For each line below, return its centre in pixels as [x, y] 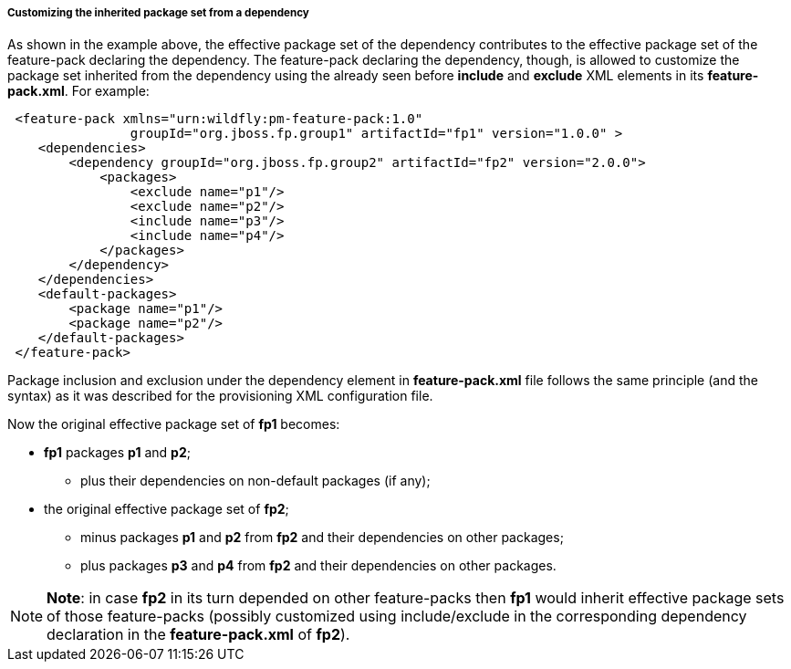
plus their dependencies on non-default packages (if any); [255, 481]
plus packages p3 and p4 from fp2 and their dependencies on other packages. [318, 566]
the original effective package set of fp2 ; [167, 509]
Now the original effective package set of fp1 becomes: [174, 424]
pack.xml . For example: [78, 91]
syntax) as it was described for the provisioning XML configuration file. [220, 396]
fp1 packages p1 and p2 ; [117, 453]
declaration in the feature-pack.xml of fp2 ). [198, 635]
